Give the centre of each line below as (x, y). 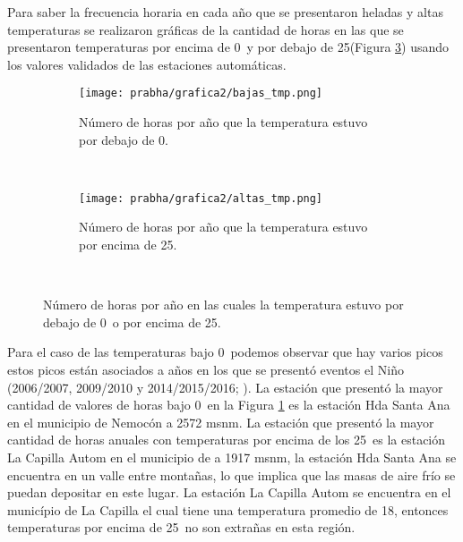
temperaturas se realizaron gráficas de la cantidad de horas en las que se (206, 29)
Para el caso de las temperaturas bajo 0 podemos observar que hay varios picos (225, 352)
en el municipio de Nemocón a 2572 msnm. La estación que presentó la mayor (221, 422)
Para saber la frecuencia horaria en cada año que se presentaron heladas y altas (225, 12)
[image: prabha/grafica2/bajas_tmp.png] (201, 93)
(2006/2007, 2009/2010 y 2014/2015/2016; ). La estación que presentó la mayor (225, 387)
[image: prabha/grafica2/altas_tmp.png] (201, 198)
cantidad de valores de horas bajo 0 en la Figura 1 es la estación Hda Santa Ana (229, 405)
